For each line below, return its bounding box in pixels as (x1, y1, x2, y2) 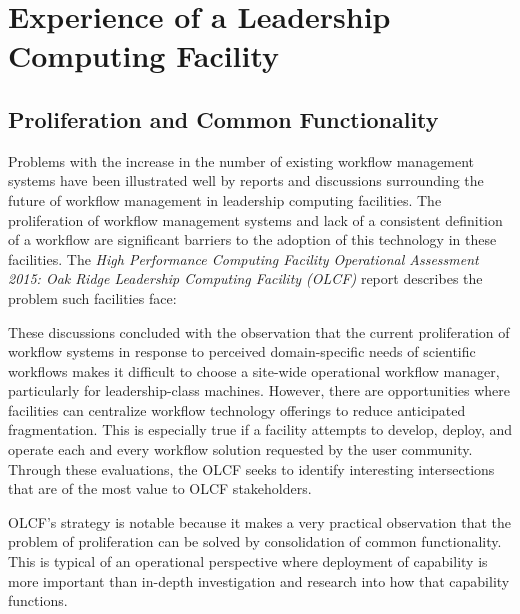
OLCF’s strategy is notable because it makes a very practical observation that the (8, 511, 512, 532)
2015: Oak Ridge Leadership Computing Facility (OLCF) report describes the (8, 268, 483, 289)
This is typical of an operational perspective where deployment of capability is (8, 551, 488, 572)
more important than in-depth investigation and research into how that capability (8, 570, 510, 591)
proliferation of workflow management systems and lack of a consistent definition (8, 209, 503, 230)
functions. (8, 590, 68, 611)
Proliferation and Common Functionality (8, 103, 439, 134)
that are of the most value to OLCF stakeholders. (8, 478, 312, 499)
